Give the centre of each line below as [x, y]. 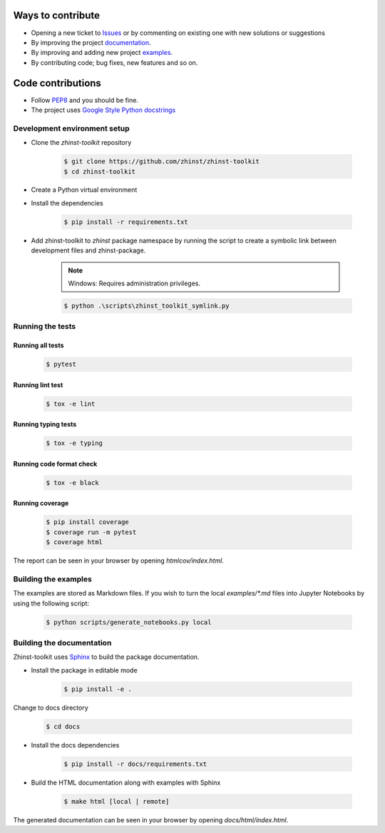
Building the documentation [62, 643]
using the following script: [51, 603]
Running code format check [55, 464]
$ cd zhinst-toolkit [99, 172]
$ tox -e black [72, 482]
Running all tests [38, 345]
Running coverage [41, 504]
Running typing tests [45, 424]
